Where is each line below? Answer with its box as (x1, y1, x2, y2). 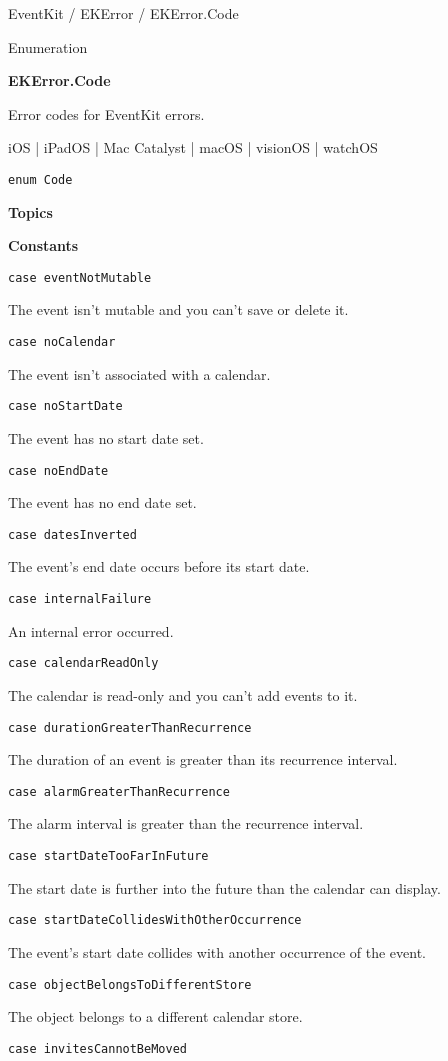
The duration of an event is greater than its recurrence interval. (8, 749, 398, 770)
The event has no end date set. (8, 492, 197, 513)
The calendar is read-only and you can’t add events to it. (8, 684, 358, 705)
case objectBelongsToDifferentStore (8, 977, 252, 992)
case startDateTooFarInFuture (8, 849, 209, 864)
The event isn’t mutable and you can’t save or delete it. (8, 299, 349, 320)
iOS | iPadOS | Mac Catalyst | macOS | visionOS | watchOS (8, 137, 378, 158)
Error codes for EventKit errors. (8, 103, 205, 124)
